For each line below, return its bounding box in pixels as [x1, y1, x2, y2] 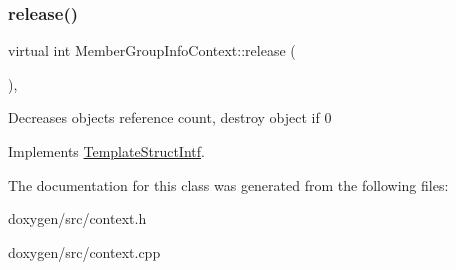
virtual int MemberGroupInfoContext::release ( [8, 40, 296, 61]
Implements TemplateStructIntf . [8, 141, 205, 161]
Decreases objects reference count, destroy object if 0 [8, 107, 332, 128]
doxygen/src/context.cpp [8, 241, 161, 262]
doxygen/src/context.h [8, 208, 147, 229]
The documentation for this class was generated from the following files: [8, 174, 449, 195]
